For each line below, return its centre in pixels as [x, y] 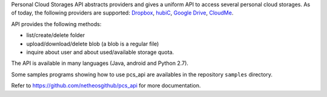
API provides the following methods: [56, 24]
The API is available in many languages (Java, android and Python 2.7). [100, 63]
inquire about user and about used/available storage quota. [100, 52]
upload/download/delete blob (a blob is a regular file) [93, 44]
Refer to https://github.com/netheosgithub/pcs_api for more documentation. [106, 85]
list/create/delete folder [56, 35]
